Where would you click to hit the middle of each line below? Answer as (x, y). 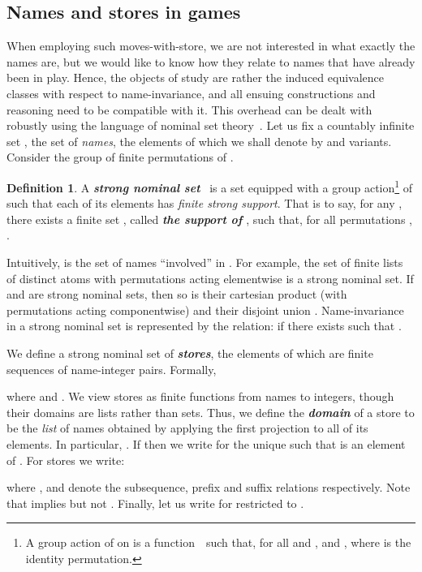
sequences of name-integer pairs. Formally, (112, 369)
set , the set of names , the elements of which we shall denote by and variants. (199, 141)
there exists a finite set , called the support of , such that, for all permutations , (209, 219)
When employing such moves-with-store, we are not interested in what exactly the (211, 46)
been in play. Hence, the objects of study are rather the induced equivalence (195, 77)
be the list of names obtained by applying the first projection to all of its (187, 428)
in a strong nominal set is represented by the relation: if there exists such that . (204, 326)
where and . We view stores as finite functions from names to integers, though (200, 396)
